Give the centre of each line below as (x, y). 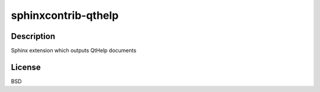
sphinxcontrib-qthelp (65, 15)
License (26, 67)
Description (33, 36)
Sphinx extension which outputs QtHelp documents (73, 51)
